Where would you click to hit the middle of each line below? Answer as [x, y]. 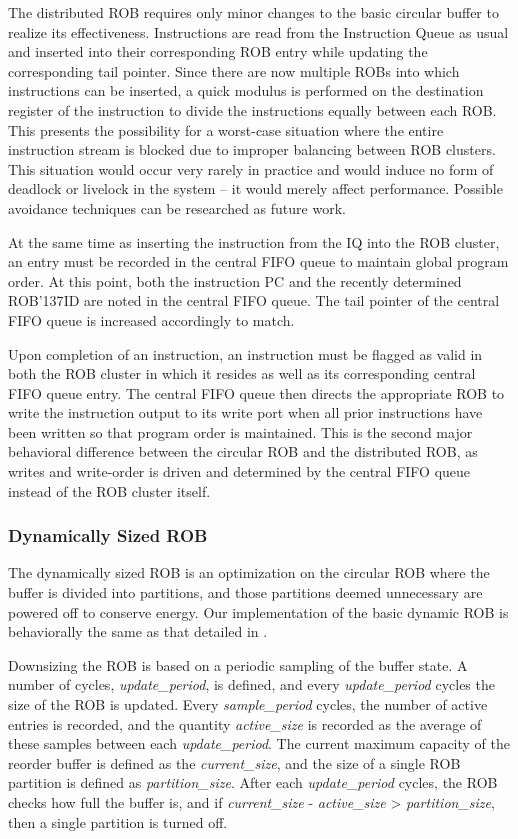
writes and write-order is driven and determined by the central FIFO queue [239, 471]
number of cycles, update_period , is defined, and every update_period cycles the [251, 684]
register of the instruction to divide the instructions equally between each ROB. [252, 109]
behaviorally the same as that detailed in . [138, 631]
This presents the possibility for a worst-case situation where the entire [226, 129]
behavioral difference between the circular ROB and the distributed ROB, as [243, 451]
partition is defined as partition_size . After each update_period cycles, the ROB [253, 782]
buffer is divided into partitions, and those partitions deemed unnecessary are [245, 592]
